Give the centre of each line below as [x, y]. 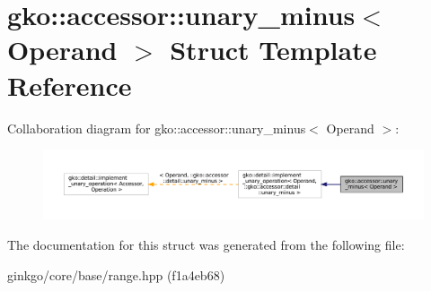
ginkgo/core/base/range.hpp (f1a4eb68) [116, 274]
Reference [70, 85]
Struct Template [273, 50]
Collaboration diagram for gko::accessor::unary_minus [157, 128]
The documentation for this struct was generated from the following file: [206, 244]
